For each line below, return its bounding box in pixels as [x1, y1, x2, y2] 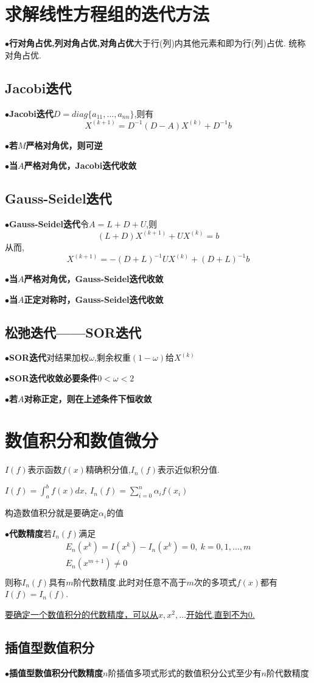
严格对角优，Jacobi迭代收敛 [24, 159, 137, 172]
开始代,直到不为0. [186, 607, 255, 620]
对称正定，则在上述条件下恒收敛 [24, 392, 152, 405]
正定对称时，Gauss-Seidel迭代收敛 [24, 292, 164, 305]
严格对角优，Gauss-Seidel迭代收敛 [24, 272, 164, 285]
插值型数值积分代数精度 [9, 666, 103, 679]
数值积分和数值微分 [5, 428, 159, 453]
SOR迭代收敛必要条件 [9, 372, 98, 384]
